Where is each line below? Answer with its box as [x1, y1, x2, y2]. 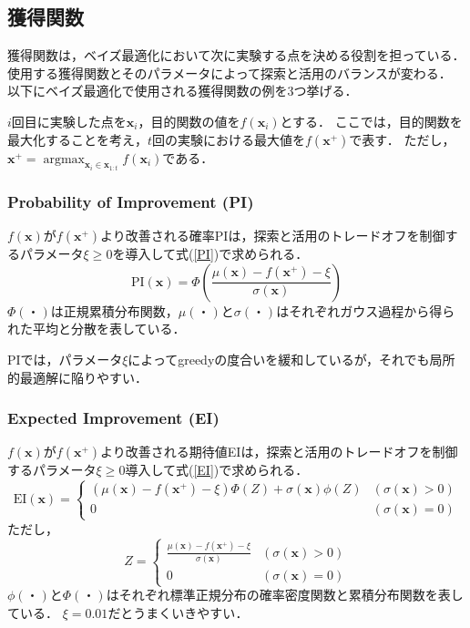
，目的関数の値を [138, 111, 240, 130]
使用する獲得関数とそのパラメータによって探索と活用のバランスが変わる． [7, 63, 452, 82]
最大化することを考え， [7, 129, 148, 149]
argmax [43, 152, 85, 166]
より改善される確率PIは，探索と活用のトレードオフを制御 [100, 226, 445, 245]
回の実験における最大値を [152, 129, 306, 149]
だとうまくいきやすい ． [107, 602, 249, 622]
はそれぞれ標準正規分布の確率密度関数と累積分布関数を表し [106, 585, 464, 604]
